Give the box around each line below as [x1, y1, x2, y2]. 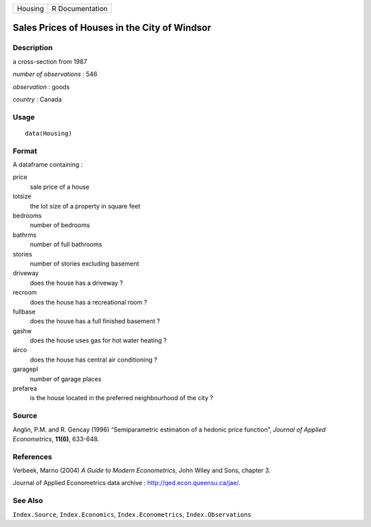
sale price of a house [30, 183, 90, 191]
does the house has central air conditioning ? [30, 355, 157, 364]
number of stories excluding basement [30, 259, 139, 268]
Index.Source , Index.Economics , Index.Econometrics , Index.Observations [12, 510, 251, 518]
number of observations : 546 [12, 70, 98, 78]
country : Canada [12, 95, 62, 103]
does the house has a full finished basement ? [30, 317, 161, 325]
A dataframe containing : [12, 161, 83, 169]
